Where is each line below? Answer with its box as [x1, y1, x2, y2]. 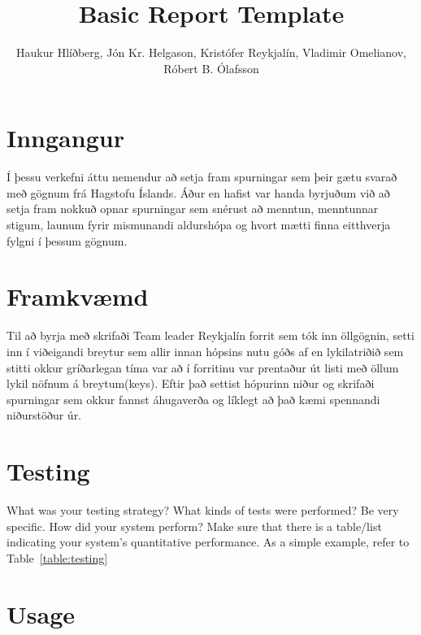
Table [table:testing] [7, 549, 108, 566]
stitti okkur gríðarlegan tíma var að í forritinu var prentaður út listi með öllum [7, 359, 399, 376]
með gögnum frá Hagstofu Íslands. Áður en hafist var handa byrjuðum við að [7, 184, 390, 201]
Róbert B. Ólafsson [163, 59, 259, 76]
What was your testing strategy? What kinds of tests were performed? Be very [7, 502, 399, 519]
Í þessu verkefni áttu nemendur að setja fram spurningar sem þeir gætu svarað [7, 168, 397, 185]
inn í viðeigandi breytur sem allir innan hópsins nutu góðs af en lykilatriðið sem [7, 342, 404, 359]
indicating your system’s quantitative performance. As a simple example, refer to [7, 533, 410, 550]
